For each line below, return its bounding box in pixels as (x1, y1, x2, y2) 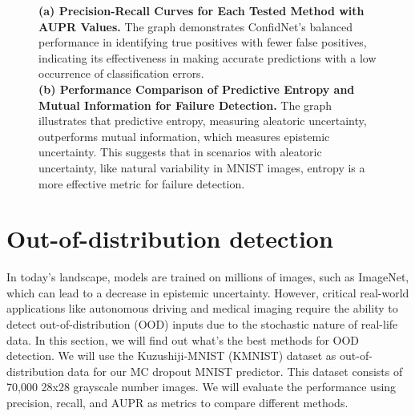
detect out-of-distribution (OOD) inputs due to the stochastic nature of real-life (6, 316, 398, 333)
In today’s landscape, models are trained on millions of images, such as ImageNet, (6, 269, 409, 285)
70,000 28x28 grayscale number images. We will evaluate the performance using (6, 378, 397, 395)
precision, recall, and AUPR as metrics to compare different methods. (6, 394, 349, 410)
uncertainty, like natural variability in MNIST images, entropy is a (38, 159, 365, 176)
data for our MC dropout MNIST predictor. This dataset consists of (67, 362, 403, 379)
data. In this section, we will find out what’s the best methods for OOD (6, 331, 360, 348)
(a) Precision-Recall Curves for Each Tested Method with (38, 2, 365, 18)
